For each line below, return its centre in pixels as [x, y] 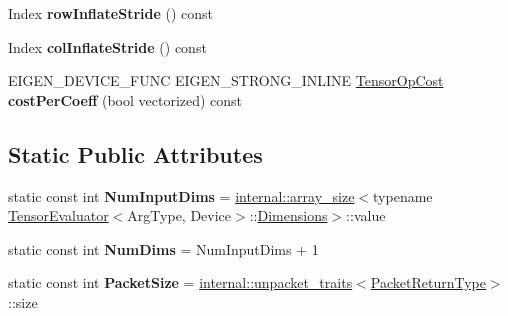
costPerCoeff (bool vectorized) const [125, 99]
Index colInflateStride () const [107, 46]
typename [403, 195]
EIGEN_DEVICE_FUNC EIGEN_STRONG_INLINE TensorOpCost [226, 80]
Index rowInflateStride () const [111, 13]
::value [366, 215]
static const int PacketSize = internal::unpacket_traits [180, 282]
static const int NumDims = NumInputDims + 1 [163, 248]
